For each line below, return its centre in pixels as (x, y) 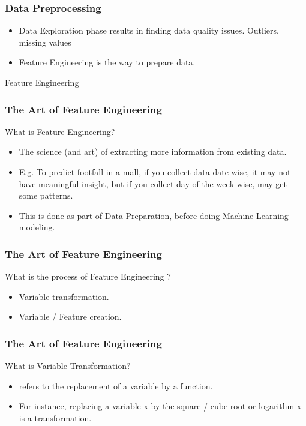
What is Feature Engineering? (60, 131)
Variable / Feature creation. (70, 316)
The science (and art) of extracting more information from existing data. (153, 151)
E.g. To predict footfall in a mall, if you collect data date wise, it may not (155, 172)
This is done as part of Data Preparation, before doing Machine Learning (154, 215)
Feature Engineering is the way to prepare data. (107, 62)
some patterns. (46, 195)
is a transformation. (55, 417)
